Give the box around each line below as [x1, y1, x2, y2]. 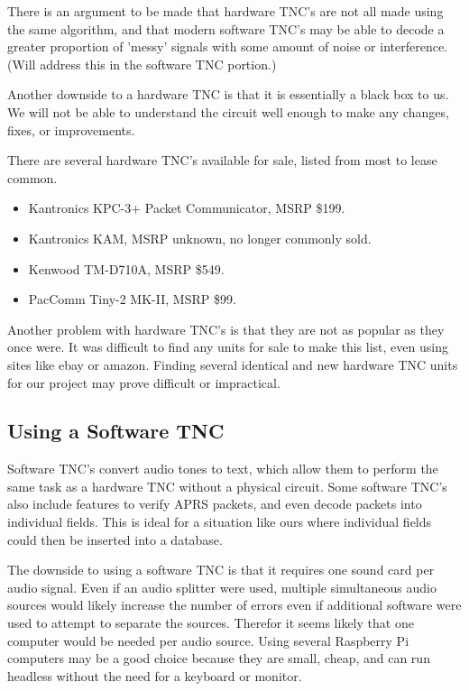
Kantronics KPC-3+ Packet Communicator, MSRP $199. [28, 198, 345, 217]
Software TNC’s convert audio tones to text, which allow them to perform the [7, 459, 438, 478]
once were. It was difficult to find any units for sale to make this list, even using [7, 337, 448, 356]
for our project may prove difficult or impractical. [7, 373, 280, 392]
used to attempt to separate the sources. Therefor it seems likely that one [7, 613, 414, 632]
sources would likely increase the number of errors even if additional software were [7, 595, 462, 614]
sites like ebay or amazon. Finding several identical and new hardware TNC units [7, 355, 458, 373]
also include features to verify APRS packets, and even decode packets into [7, 494, 422, 513]
